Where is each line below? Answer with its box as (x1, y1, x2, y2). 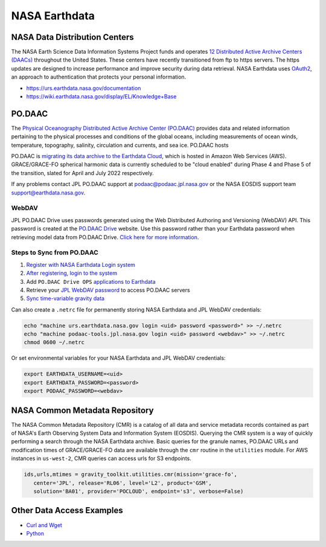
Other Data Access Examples (11, 505, 123, 516)
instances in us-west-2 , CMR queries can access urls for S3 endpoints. (11, 455, 191, 462)
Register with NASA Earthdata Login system (26, 261, 136, 268)
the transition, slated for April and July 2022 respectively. (11, 169, 154, 176)
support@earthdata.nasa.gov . (11, 189, 86, 196)
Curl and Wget (26, 521, 63, 528)
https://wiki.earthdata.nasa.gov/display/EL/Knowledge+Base (26, 93, 177, 100)
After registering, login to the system (26, 269, 118, 277)
